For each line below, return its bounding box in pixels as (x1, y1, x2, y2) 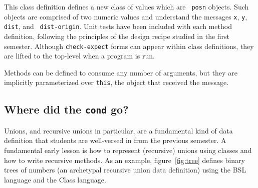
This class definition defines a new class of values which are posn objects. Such (4, 1, 249, 11)
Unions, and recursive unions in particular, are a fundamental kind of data (4, 125, 233, 135)
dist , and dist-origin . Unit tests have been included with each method (4, 21, 232, 31)
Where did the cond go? (4, 101, 129, 117)
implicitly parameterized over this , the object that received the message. (4, 77, 229, 87)
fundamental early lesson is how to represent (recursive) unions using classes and (4, 145, 252, 155)
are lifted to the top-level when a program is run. (4, 50, 155, 61)
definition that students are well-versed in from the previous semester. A (4, 135, 226, 145)
